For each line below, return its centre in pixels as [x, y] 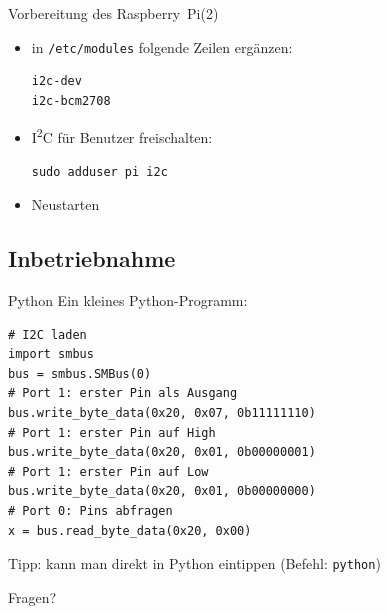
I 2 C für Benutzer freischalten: [122, 136]
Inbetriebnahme [92, 258]
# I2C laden [47, 334]
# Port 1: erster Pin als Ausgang [123, 393]
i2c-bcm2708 [71, 100]
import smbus [51, 354]
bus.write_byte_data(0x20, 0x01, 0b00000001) [162, 452]
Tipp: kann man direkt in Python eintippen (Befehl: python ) [194, 563]
